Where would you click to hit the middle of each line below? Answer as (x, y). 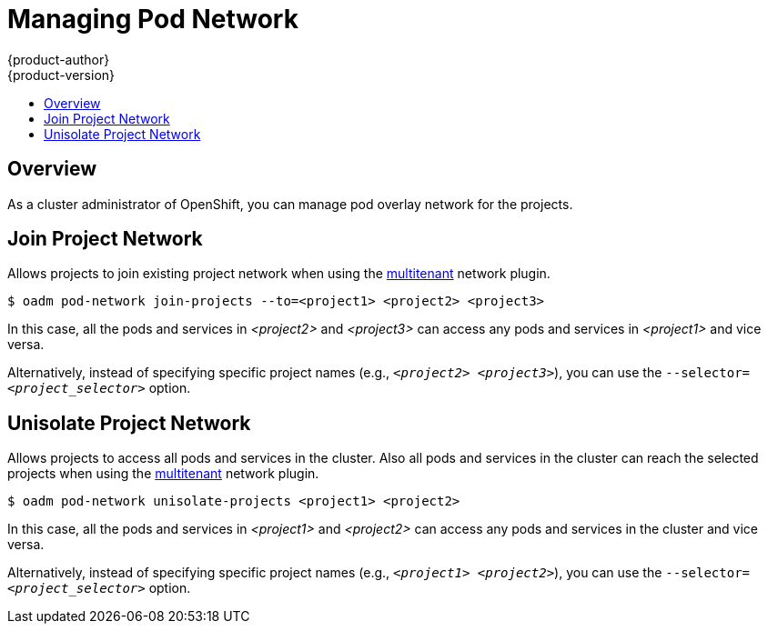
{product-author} (59, 59)
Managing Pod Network (153, 19)
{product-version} (61, 75)
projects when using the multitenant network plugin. (163, 474)
